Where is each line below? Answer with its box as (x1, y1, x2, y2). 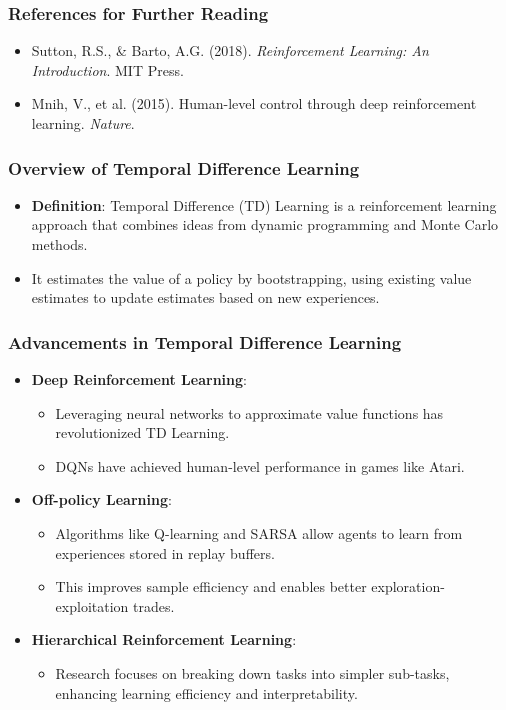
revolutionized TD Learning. (55, 422, 230, 443)
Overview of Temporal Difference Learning (8, 155, 360, 180)
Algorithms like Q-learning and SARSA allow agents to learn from (55, 522, 463, 543)
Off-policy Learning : (31, 489, 172, 510)
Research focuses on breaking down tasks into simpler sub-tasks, (55, 662, 450, 683)
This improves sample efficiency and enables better (55, 576, 367, 597)
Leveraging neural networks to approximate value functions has (55, 402, 444, 423)
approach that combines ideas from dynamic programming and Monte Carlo (31, 214, 499, 235)
